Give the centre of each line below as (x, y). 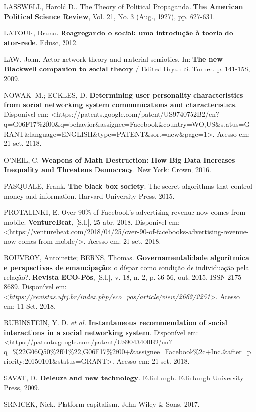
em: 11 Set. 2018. (30, 306)
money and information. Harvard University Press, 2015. (89, 195)
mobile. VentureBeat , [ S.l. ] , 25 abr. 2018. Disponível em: (92, 222)
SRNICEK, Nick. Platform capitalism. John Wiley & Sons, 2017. (102, 404)
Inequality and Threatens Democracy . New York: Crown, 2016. (108, 169)
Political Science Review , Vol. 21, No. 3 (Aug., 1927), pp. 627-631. (110, 16)
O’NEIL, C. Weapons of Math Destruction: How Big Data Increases (120, 159)
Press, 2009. (22, 387)
